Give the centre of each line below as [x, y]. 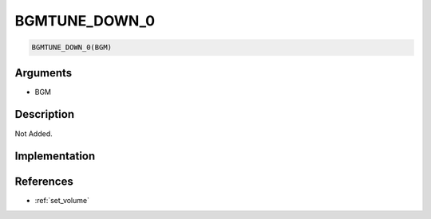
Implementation [55, 156]
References [44, 182]
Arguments [43, 73]
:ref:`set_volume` [62, 201]
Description [45, 114]
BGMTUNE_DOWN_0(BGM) [71, 47]
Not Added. [34, 133]
